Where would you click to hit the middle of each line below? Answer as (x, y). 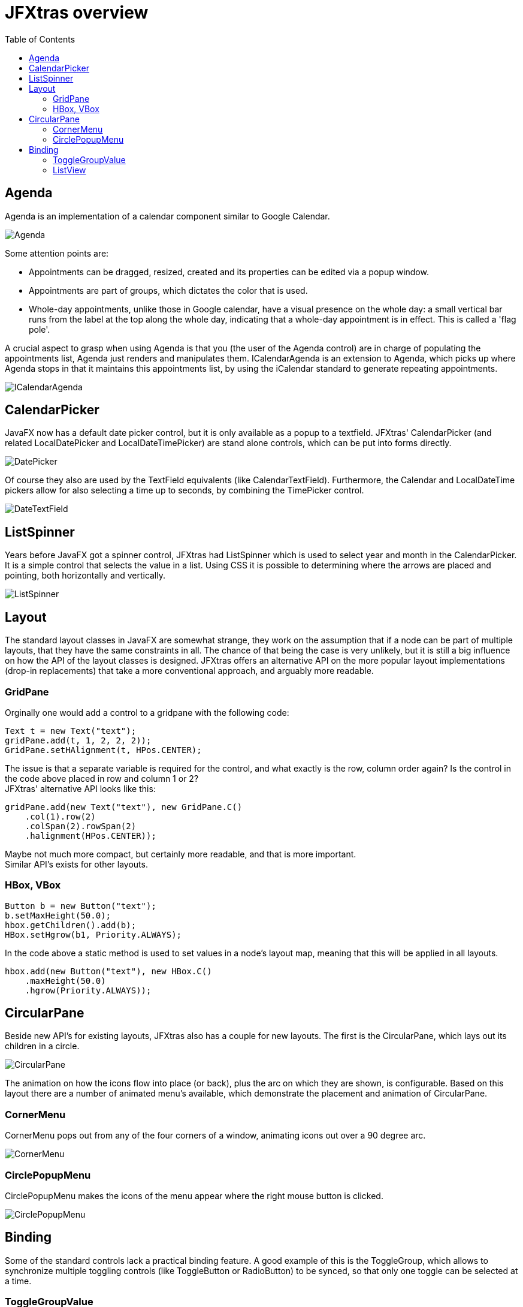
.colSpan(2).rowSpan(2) (81, 826)
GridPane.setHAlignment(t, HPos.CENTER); (103, 750)
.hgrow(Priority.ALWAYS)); (88, 990)
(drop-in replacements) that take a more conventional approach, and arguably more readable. (189, 671)
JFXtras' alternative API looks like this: (80, 788)
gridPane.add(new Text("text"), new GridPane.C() (124, 807)
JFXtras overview (77, 13)
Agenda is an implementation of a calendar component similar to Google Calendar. (167, 216)
